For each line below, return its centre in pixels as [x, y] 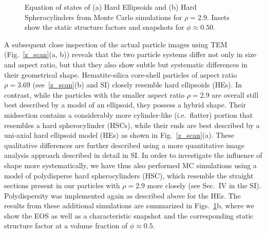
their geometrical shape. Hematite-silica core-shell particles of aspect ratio [121, 74]
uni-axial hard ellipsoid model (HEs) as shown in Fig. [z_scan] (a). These [119, 135]
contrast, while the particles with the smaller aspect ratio [94, 94]
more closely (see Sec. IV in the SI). [204, 185]
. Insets [218, 17]
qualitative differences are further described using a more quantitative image [124, 145]
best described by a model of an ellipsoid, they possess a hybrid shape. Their [125, 105]
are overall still [235, 94]
